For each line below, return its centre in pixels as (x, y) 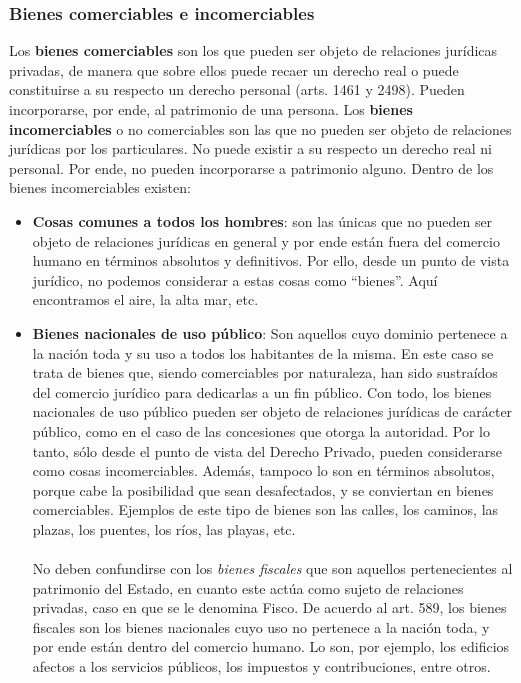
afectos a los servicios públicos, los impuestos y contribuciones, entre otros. (261, 666)
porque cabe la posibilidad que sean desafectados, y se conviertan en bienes (263, 489)
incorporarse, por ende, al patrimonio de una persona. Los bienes (211, 109)
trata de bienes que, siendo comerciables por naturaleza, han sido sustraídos (265, 372)
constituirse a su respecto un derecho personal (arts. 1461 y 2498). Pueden (237, 89)
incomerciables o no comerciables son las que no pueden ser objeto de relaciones (260, 128)
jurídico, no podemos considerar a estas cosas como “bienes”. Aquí (235, 279)
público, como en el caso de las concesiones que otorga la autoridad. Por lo (261, 430)
